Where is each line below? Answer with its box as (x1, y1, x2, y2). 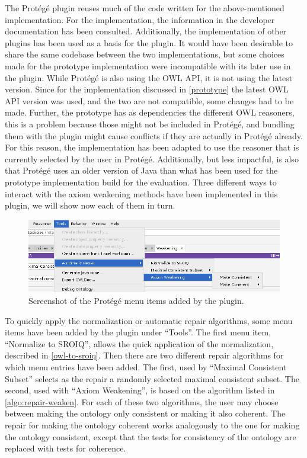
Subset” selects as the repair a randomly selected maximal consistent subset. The (5, 372, 299, 385)
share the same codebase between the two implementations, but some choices (5, 48, 284, 60)
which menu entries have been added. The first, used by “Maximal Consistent (5, 361, 287, 373)
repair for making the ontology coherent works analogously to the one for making (5, 419, 300, 431)
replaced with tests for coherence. (5, 442, 126, 454)
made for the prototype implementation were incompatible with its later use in (5, 59, 291, 72)
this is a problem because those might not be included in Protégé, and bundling (5, 117, 295, 130)
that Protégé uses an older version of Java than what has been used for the (5, 164, 278, 177)
